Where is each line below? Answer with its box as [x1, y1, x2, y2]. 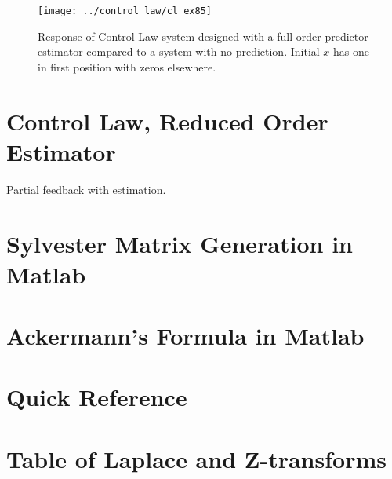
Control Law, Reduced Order [6, 104, 328, 137]
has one [333, 43, 369, 60]
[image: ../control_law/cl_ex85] [38, 5, 212, 16]
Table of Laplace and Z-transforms [6, 442, 387, 474]
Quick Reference [6, 381, 187, 413]
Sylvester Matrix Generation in [6, 227, 353, 259]
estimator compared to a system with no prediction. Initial [38, 43, 320, 60]
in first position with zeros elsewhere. [38, 58, 216, 75]
